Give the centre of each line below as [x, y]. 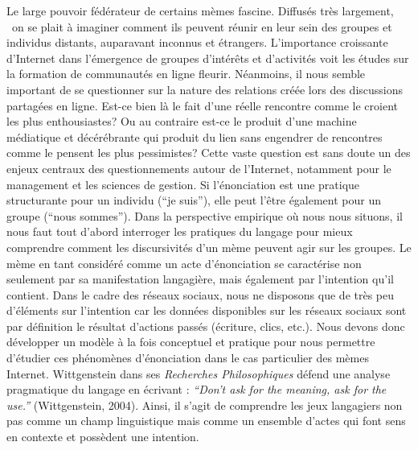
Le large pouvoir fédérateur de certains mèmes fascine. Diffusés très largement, [200, 10]
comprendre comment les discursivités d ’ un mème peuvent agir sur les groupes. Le [209, 247]
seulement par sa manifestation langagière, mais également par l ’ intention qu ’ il [200, 279]
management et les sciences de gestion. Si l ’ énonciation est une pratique [183, 184]
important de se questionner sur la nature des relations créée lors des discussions [205, 89]
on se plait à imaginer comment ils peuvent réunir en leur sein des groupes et [202, 26]
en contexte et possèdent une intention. [103, 437]
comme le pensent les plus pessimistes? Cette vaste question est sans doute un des [209, 153]
